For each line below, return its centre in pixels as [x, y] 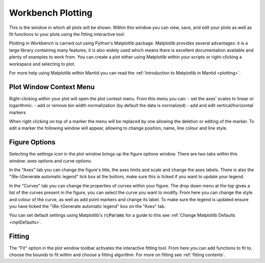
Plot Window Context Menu [52, 87]
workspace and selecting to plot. [42, 64]
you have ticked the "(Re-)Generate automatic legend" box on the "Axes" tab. [87, 206]
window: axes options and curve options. [51, 161]
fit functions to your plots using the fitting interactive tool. [67, 34]
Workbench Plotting [51, 13]
